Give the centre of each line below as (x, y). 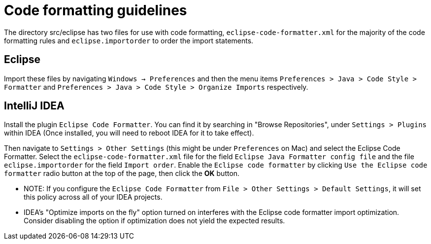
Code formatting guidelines (96, 10)
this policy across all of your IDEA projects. (93, 197)
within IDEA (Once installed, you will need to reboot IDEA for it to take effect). (129, 133)
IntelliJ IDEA (34, 106)
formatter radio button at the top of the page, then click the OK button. (122, 174)
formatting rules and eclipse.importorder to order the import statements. (129, 40)
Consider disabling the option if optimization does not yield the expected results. (154, 221)
